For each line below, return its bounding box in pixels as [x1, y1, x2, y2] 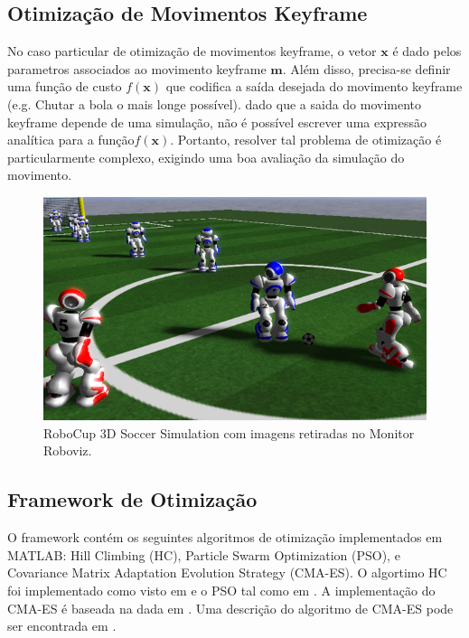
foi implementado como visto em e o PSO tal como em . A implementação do [7, 581, 436, 600]
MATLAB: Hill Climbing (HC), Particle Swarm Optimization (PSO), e [7, 545, 400, 564]
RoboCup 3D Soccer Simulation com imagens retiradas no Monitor [43, 423, 415, 442]
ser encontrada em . [7, 616, 117, 635]
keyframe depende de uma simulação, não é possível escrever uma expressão [7, 112, 427, 131]
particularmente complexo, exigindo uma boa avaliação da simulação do [7, 147, 405, 166]
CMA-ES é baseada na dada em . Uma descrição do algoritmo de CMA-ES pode [7, 598, 454, 617]
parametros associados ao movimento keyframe [7, 59, 267, 78]
